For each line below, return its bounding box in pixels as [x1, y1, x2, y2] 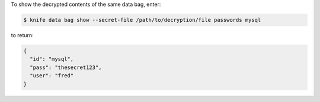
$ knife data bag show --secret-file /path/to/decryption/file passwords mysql [23, 17, 261, 23]
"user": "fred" [30, 73, 74, 79]
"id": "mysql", [30, 56, 74, 62]
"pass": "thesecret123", [30, 64, 102, 71]
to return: [11, 31, 34, 38]
